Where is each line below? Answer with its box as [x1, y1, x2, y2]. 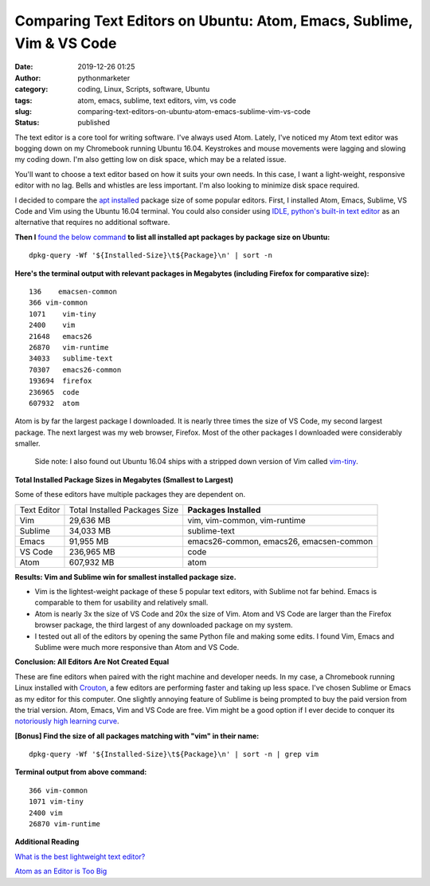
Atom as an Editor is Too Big [14, 866, 107, 876]
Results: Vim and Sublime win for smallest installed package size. [14, 572, 236, 581]
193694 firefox [29, 376, 92, 386]
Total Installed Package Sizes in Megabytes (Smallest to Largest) [14, 475, 234, 484]
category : [14, 85, 49, 94]
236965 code [29, 388, 80, 396]
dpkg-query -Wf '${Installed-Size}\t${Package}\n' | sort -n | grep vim [29, 750, 319, 759]
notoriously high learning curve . [14, 716, 119, 726]
